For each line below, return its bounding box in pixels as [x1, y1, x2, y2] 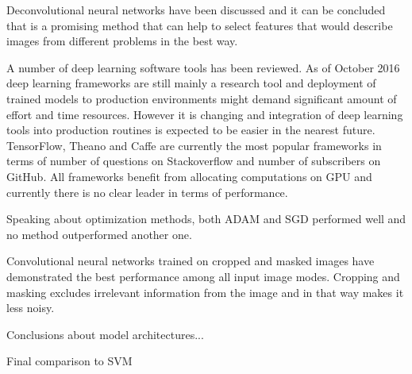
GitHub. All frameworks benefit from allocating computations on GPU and [6, 168, 372, 184]
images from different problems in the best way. [6, 33, 238, 49]
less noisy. [6, 299, 55, 316]
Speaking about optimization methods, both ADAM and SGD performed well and [6, 210, 406, 227]
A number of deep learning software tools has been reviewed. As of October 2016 [6, 59, 400, 75]
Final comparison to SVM [6, 353, 133, 369]
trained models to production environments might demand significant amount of [6, 90, 397, 106]
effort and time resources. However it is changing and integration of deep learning [6, 106, 403, 122]
